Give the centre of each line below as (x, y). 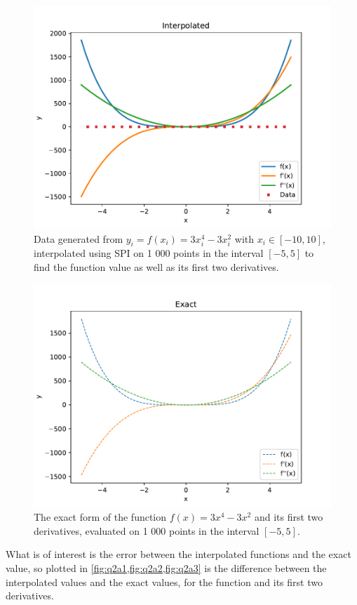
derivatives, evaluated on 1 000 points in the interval (147, 530)
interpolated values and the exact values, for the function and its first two (164, 581)
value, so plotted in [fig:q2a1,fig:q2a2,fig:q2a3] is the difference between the (166, 567)
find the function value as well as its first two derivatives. (156, 266)
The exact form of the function (100, 517)
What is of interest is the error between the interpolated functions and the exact (178, 554)
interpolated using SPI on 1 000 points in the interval (149, 253)
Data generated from (79, 238)
